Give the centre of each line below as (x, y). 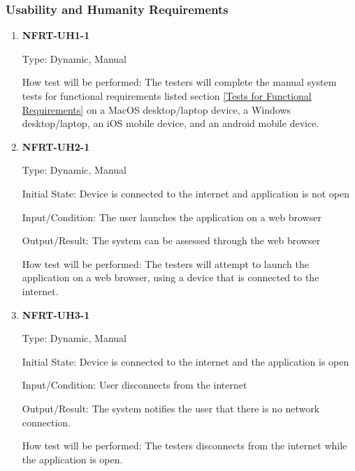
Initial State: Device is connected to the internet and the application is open (186, 361)
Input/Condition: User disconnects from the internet (135, 385)
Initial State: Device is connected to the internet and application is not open (186, 193)
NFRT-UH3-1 (56, 314)
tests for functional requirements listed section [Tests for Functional (167, 96)
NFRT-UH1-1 (56, 35)
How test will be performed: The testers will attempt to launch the (165, 263)
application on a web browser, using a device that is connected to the (171, 277)
